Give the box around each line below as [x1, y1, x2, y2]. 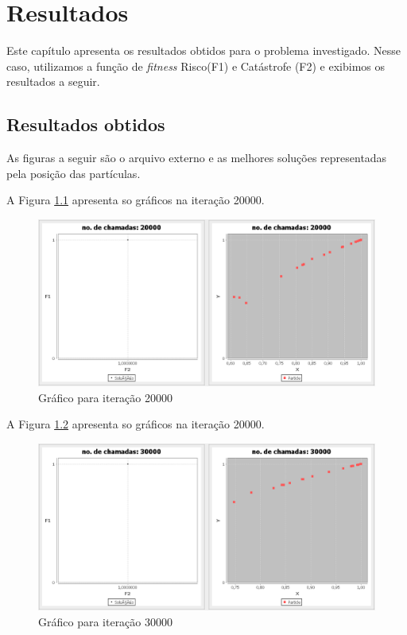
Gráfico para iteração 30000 [38, 613, 172, 629]
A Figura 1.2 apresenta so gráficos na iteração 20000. [6, 416, 265, 432]
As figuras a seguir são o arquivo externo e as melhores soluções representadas [6, 149, 387, 166]
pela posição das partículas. [6, 165, 141, 181]
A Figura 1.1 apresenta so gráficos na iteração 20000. [6, 192, 265, 208]
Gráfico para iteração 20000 [38, 389, 172, 405]
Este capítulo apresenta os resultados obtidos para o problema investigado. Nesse [6, 42, 401, 59]
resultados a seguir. [6, 73, 100, 90]
